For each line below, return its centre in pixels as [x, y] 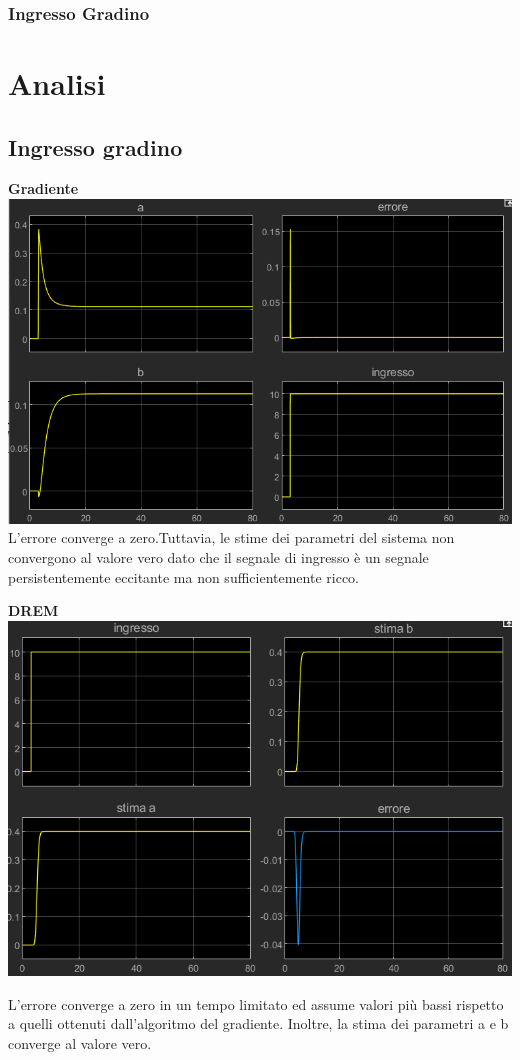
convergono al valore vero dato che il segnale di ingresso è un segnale [218, 557]
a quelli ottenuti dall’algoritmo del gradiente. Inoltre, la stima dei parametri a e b [258, 1023]
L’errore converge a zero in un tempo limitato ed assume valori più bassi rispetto [256, 1003]
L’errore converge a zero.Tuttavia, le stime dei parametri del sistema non [231, 537]
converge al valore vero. [80, 1042]
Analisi [57, 83]
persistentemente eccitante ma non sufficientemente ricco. [184, 576]
